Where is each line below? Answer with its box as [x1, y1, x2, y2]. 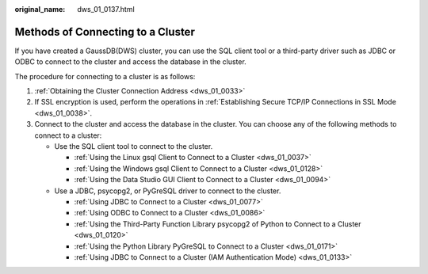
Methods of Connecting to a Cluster [14, 25, 196, 39]
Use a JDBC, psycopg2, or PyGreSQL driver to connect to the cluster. [54, 186, 281, 196]
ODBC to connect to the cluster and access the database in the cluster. [14, 57, 247, 67]
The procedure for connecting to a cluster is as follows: [14, 71, 196, 81]
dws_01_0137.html [77, 5, 135, 13]
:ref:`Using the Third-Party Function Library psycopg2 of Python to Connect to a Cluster [74, 219, 361, 229]
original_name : [14, 5, 66, 13]
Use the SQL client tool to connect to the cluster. [54, 142, 213, 151]
